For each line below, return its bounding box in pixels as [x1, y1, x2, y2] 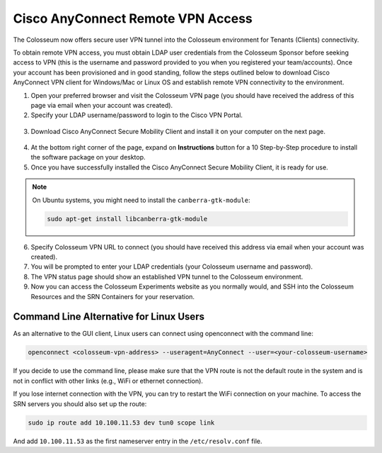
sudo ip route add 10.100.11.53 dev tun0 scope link [28, 418, 215, 427]
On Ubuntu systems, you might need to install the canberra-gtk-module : [32, 196, 250, 204]
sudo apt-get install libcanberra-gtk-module [47, 215, 208, 223]
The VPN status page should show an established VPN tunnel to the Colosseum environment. [30, 272, 303, 281]
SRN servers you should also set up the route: [13, 399, 147, 408]
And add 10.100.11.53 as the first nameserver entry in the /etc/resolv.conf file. [13, 437, 262, 445]
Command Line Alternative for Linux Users [13, 311, 205, 323]
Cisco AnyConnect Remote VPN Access [13, 11, 253, 26]
